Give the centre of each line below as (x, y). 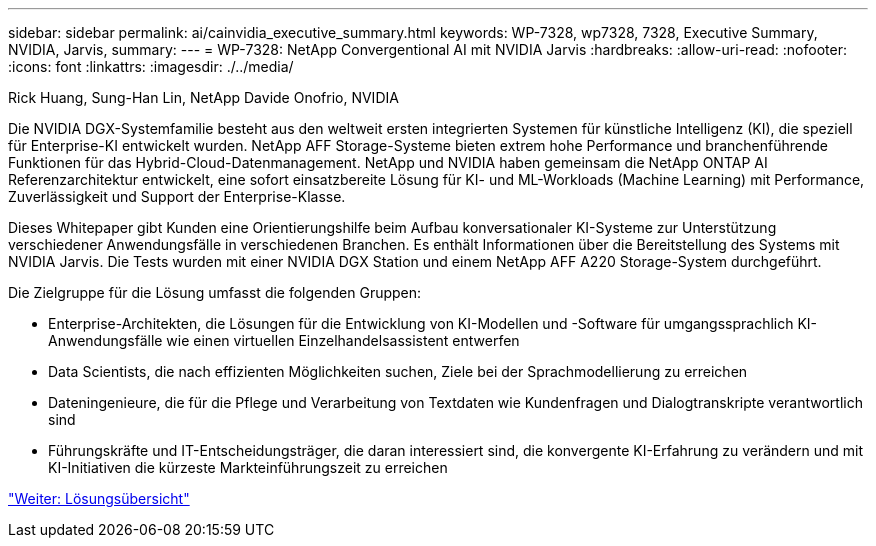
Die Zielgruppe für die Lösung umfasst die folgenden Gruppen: (215, 292)
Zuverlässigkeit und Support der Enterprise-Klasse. (177, 196)
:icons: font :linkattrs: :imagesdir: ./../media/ (151, 66)
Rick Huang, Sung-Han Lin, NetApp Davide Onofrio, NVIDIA (203, 97)
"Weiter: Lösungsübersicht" (99, 498)
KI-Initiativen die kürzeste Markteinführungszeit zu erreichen (248, 467)
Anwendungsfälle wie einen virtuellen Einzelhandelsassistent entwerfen (284, 340)
